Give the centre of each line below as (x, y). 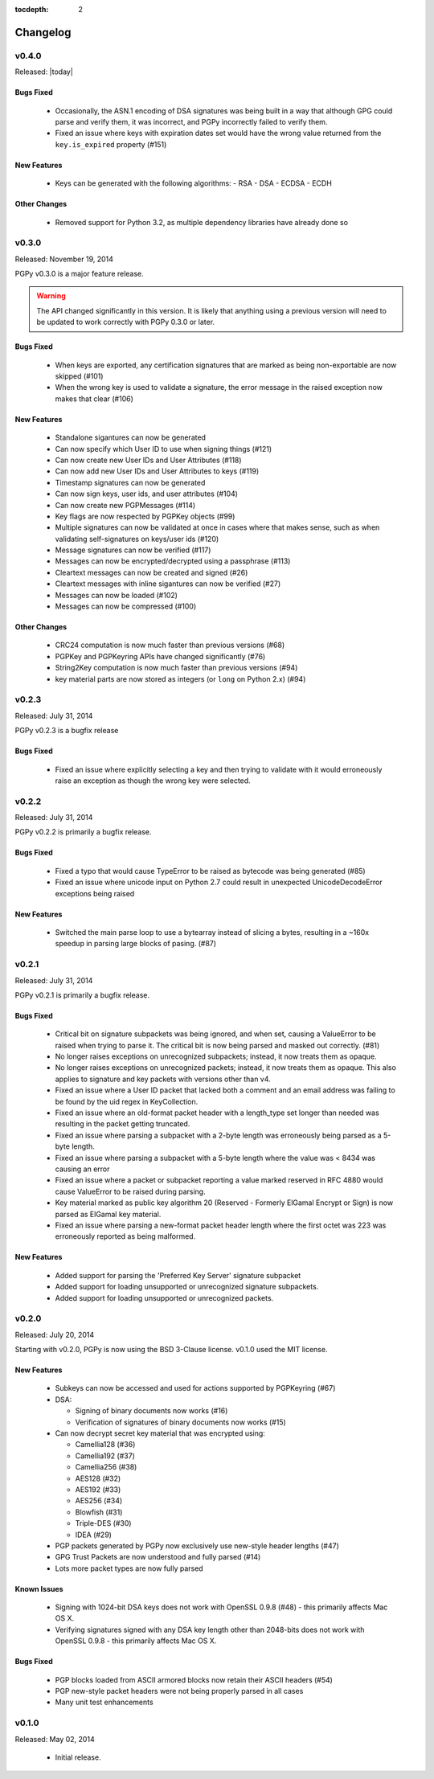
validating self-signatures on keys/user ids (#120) (137, 539)
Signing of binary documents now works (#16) (151, 1411)
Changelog (43, 32)
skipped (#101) (79, 376)
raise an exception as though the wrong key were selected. (153, 781)
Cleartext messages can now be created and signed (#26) (151, 572)
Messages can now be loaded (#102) (117, 595)
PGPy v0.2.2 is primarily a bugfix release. (83, 832)
